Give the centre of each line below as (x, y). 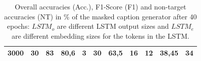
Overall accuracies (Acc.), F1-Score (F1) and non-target (100, 6)
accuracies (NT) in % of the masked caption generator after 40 (100, 16)
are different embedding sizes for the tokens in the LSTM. (100, 35)
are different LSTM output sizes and (113, 26)
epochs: (18, 26)
